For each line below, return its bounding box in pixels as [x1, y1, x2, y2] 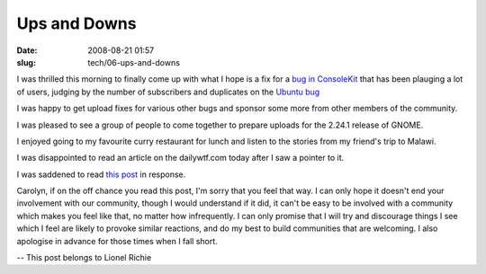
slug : [16, 57, 36, 67]
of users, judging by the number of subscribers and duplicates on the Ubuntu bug [16, 86, 320, 97]
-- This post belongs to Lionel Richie [16, 252, 152, 263]
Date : [16, 45, 38, 56]
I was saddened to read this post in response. [16, 169, 186, 180]
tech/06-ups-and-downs [87, 57, 180, 67]
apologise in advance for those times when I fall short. [16, 235, 218, 246]
